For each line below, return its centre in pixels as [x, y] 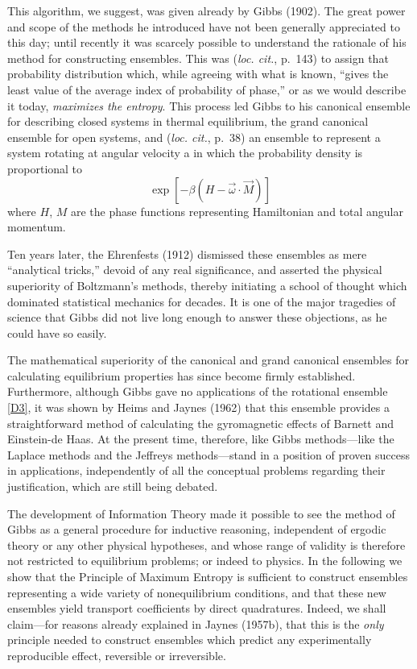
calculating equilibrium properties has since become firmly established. [182, 375]
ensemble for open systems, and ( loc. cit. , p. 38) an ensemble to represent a [194, 137]
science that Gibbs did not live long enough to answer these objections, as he [197, 317]
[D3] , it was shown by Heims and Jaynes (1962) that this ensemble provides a [198, 407]
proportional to [45, 168]
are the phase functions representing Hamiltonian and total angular [237, 211]
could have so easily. [57, 332]
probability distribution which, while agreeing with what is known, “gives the [198, 74]
